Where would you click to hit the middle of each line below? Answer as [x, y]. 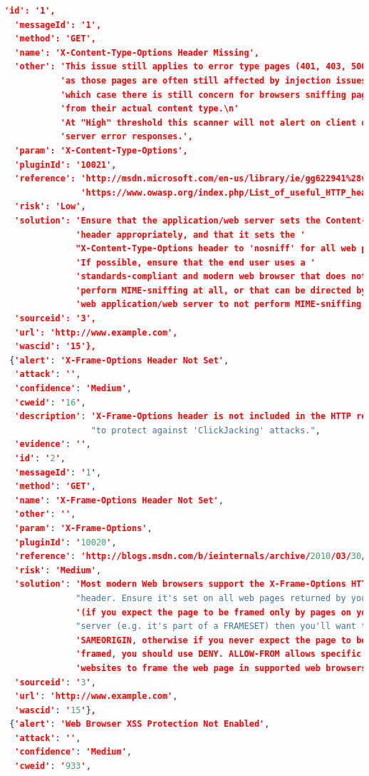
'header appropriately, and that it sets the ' [191, 235]
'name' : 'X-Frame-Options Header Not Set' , [119, 500]
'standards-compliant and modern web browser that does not [221, 277]
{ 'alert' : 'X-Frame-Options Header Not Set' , [119, 360]
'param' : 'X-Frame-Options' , [83, 528]
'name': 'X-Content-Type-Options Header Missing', [137, 52]
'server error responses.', [126, 137]
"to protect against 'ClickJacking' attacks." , [206, 430]
